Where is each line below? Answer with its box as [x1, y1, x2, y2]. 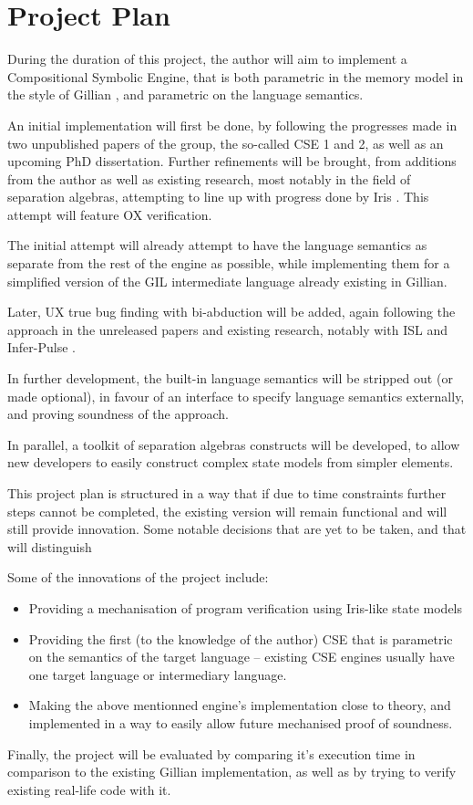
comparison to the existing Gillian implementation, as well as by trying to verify [7, 762, 457, 781]
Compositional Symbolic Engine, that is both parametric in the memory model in [7, 67, 464, 86]
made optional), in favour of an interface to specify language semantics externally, [7, 386, 465, 405]
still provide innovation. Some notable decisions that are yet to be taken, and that [7, 519, 467, 538]
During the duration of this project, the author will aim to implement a [7, 49, 407, 68]
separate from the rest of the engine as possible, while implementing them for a [7, 254, 450, 273]
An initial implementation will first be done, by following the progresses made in [7, 115, 458, 134]
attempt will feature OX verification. [7, 204, 212, 224]
